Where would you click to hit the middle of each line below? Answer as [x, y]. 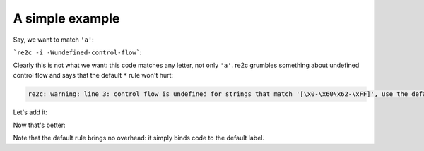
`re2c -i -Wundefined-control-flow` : [77, 52]
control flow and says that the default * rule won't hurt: [93, 75]
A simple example [66, 18]
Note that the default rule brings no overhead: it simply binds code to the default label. [139, 138]
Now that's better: [40, 125]
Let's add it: [30, 112]
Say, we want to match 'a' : [54, 40]
